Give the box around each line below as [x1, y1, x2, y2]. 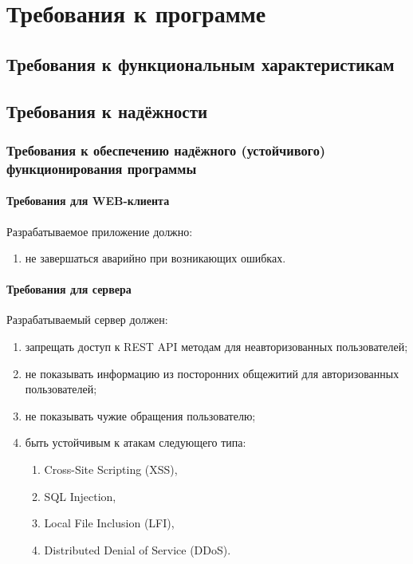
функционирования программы [6, 158, 197, 178]
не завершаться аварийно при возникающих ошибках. [25, 250, 286, 266]
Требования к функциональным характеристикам [6, 51, 395, 76]
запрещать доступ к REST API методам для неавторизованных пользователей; [25, 338, 408, 355]
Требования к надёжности [6, 98, 208, 123]
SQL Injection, [44, 487, 116, 504]
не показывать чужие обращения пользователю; [25, 407, 256, 424]
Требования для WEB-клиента [6, 192, 170, 209]
